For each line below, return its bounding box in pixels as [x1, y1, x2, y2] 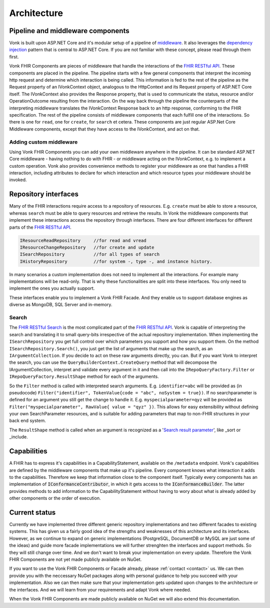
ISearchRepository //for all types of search [19, 252, 160, 257]
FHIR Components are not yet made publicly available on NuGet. [9, 556, 142, 562]
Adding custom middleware [9, 138, 78, 145]
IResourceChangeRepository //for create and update [19, 244, 154, 250]
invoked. [9, 177, 27, 183]
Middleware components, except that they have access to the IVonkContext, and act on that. [9, 126, 200, 132]
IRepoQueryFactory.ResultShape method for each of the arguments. [9, 373, 159, 380]
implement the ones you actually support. [9, 285, 95, 291]
